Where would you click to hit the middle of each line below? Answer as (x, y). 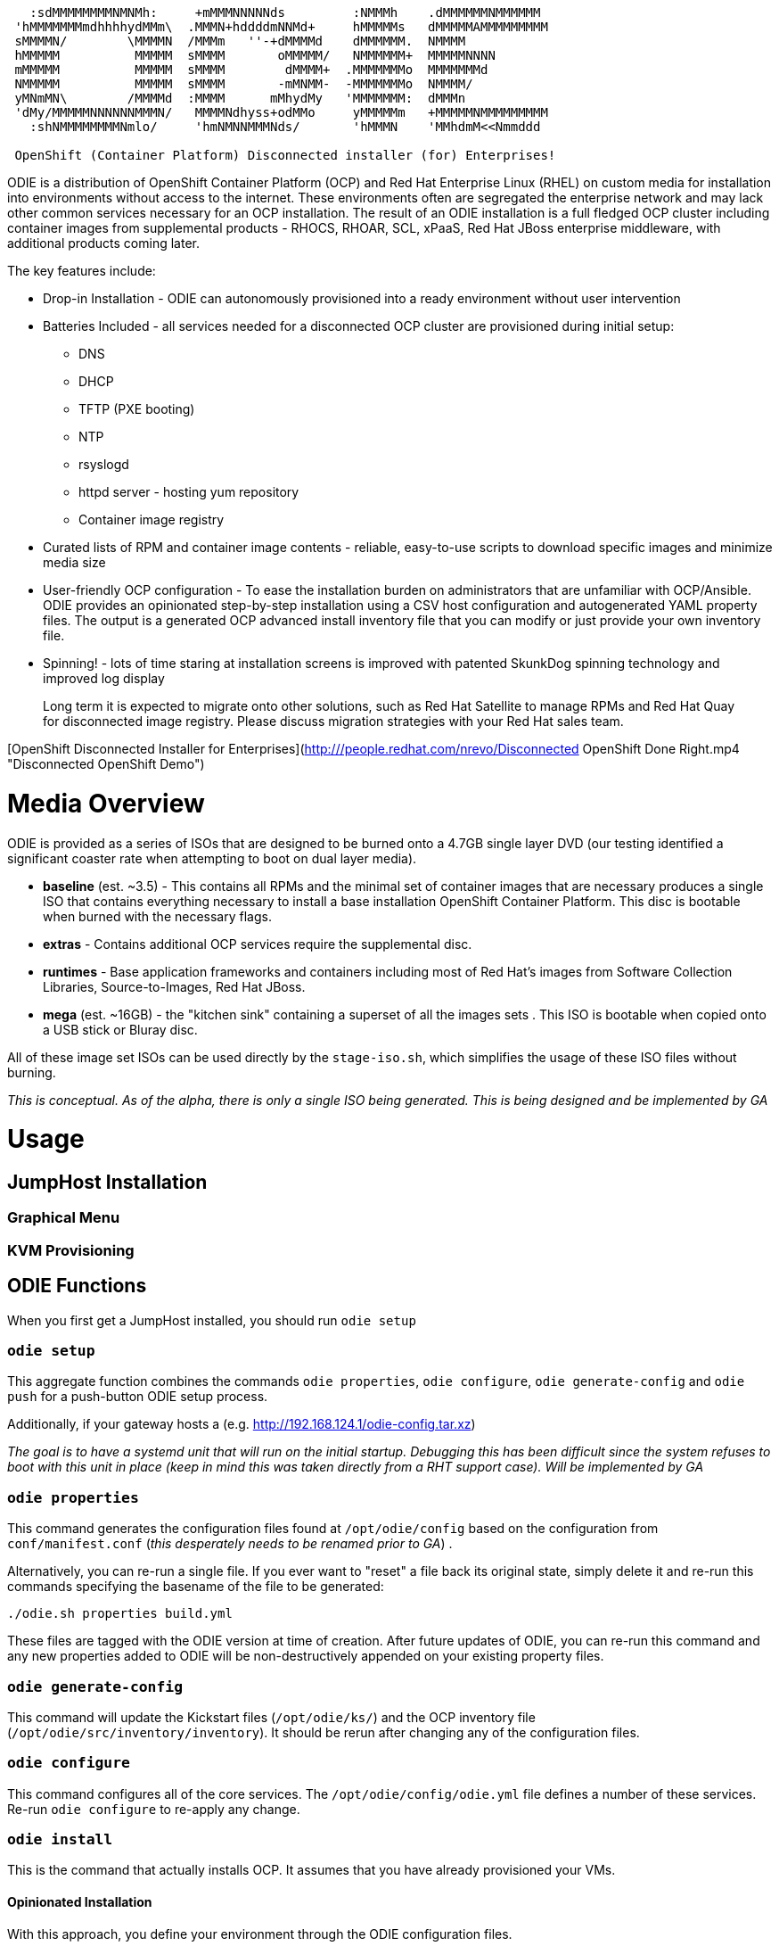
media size (74, 562)
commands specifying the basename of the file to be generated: (196, 1587)
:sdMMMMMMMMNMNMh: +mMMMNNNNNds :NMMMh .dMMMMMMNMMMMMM (285, 12)
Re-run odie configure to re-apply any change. (154, 1809)
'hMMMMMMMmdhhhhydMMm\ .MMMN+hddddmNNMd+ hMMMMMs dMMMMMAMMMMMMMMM (281, 27)
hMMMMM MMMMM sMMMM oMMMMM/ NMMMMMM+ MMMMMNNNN (255, 55)
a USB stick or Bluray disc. (120, 1029)
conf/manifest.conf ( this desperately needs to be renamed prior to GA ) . (230, 1544)
